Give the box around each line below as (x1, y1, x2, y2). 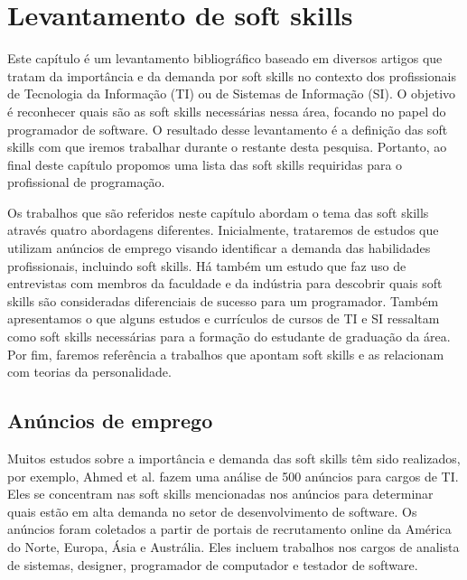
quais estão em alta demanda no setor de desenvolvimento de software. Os (7, 501, 417, 520)
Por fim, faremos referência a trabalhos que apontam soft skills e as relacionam (7, 344, 444, 363)
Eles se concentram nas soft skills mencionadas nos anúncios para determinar (7, 484, 434, 503)
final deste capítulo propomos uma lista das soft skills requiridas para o (7, 154, 403, 173)
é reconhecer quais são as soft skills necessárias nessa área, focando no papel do (7, 101, 446, 120)
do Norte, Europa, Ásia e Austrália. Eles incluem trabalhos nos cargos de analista (7, 537, 460, 556)
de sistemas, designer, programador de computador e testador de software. (7, 555, 418, 574)
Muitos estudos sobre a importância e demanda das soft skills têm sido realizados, (7, 449, 461, 468)
